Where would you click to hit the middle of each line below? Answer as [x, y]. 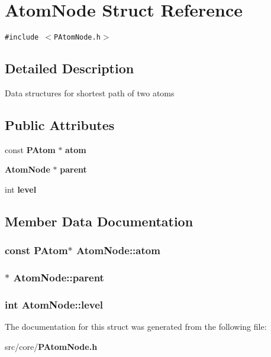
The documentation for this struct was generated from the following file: [136, 327]
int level [21, 189]
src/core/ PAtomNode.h [51, 346]
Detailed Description [70, 68]
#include [22, 38]
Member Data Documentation [99, 221]
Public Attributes [60, 124]
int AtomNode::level [54, 304]
